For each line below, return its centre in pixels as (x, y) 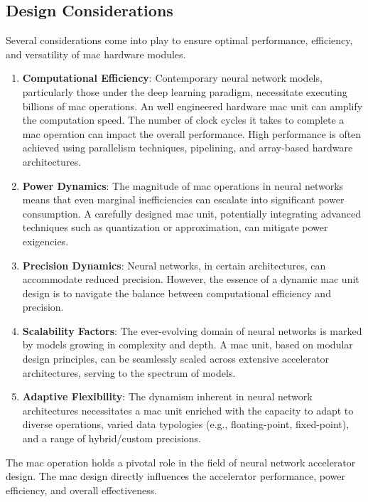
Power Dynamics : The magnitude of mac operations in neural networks (183, 185)
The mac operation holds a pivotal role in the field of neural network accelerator (181, 462)
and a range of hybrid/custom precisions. (112, 438)
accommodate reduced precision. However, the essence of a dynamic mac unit (191, 279)
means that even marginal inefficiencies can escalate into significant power (183, 199)
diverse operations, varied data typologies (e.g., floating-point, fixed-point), (186, 424)
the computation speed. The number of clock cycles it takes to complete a (183, 120)
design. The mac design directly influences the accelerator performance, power (176, 476)
